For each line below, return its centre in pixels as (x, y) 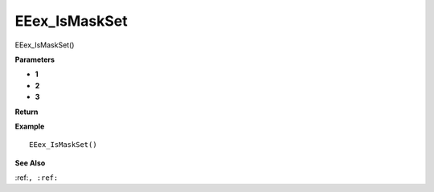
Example (30, 126)
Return (27, 112)
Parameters (35, 59)
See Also (30, 163)
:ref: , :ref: (37, 178)
